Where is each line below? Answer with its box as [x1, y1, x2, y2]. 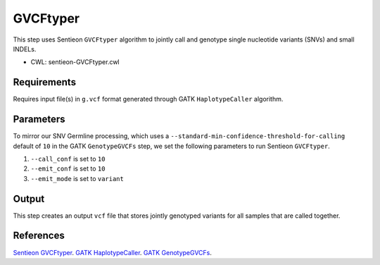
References [13, 230, 65, 242]
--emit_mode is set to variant [30, 174, 125, 183]
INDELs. [13, 44, 37, 53]
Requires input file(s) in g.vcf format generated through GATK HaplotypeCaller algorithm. [13, 95, 284, 104]
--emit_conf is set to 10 [30, 164, 106, 173]
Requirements [13, 76, 77, 88]
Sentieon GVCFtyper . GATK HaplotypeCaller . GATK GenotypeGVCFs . [13, 248, 213, 257]
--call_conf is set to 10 [30, 154, 106, 163]
